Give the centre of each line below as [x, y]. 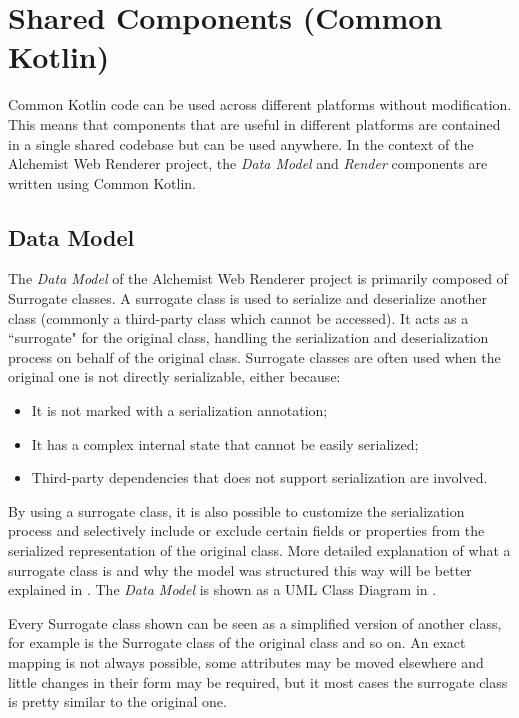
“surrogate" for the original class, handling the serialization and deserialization [248, 337]
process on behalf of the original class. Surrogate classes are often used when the [254, 356]
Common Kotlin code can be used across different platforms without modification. [260, 104]
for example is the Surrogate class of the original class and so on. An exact [237, 642]
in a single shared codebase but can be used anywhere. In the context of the [241, 143]
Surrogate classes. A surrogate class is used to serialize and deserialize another [247, 298]
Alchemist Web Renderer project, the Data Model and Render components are [248, 163]
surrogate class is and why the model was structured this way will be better [240, 569]
